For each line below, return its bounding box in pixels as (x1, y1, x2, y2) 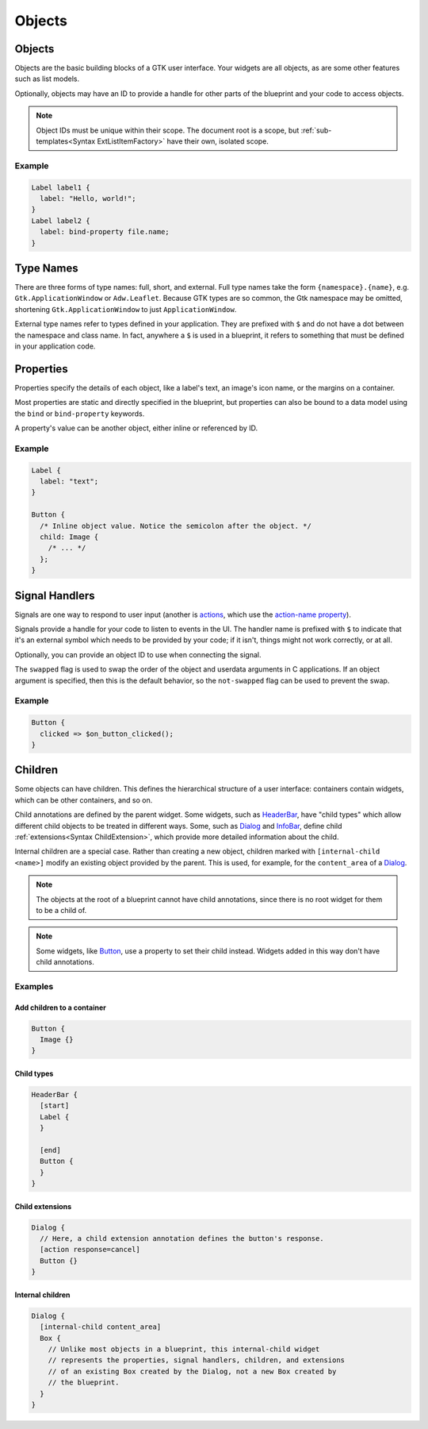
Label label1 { (31, 183, 90, 192)
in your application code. (14, 341, 96, 351)
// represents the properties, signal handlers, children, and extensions (48, 1356, 345, 1365)
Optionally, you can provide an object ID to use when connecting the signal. (14, 649, 262, 659)
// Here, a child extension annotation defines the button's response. (40, 1234, 324, 1243)
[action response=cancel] (40, 1245, 140, 1254)
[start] (40, 1101, 70, 1111)
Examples (14, 980, 54, 992)
